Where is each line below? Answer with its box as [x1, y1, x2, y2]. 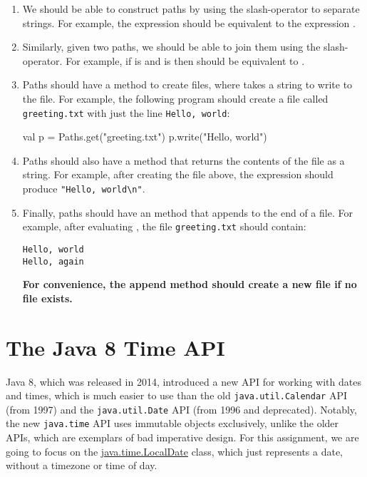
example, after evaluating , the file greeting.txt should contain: [22, 219, 306, 234]
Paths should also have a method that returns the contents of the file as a [22, 153, 345, 168]
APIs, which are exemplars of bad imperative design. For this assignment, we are [6, 430, 359, 445]
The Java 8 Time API [6, 332, 225, 361]
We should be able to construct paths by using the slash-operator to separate [22, 1, 360, 16]
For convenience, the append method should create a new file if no [22, 277, 357, 292]
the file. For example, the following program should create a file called [22, 91, 329, 106]
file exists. [22, 290, 73, 305]
